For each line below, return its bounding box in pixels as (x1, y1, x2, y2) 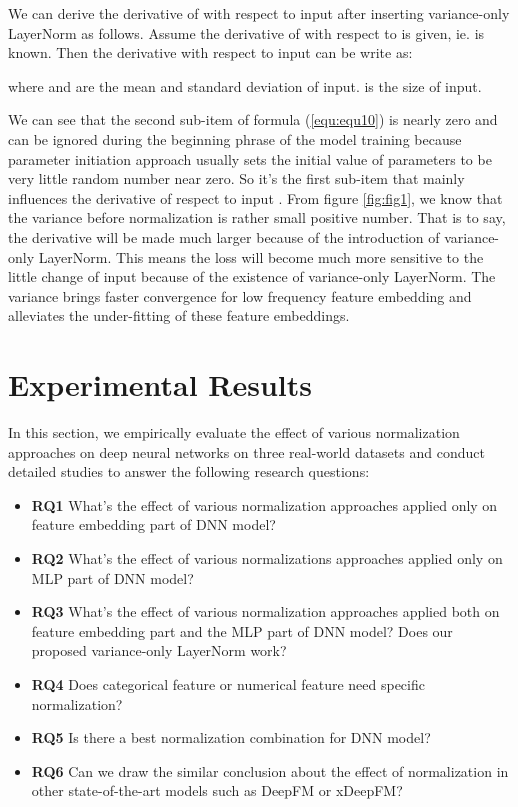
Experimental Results (8, 364, 312, 405)
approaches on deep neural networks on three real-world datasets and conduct (8, 441, 485, 462)
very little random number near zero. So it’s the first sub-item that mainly (8, 168, 465, 189)
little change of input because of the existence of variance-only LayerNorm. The (8, 266, 496, 287)
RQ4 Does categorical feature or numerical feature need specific (31, 673, 425, 694)
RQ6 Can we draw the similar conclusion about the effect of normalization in (31, 760, 509, 781)
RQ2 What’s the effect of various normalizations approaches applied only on (31, 548, 503, 568)
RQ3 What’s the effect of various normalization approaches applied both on (31, 601, 500, 622)
